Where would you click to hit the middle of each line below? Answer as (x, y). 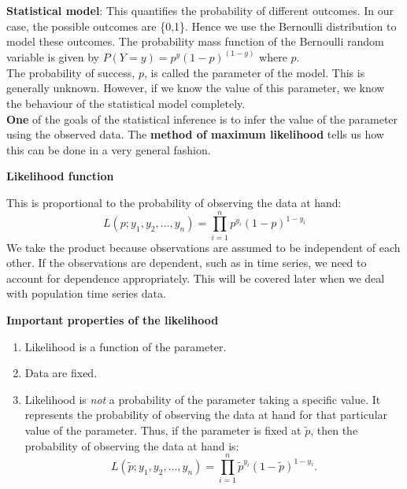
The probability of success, (71, 72)
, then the (334, 430)
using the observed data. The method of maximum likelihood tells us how (195, 134)
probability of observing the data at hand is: (132, 445)
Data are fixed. (61, 373)
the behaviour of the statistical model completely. (126, 103)
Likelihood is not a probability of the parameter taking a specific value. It (203, 399)
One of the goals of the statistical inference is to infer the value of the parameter (202, 119)
